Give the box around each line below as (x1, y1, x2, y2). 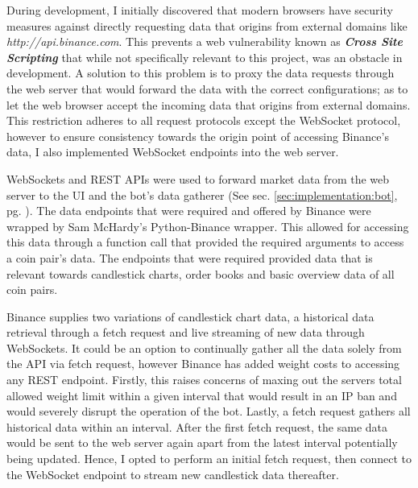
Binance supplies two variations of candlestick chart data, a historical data (6, 308, 375, 325)
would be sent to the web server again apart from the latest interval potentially (6, 434, 398, 451)
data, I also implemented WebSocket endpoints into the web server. (6, 143, 339, 160)
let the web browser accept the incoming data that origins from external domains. (6, 96, 411, 113)
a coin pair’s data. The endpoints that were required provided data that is (6, 249, 373, 266)
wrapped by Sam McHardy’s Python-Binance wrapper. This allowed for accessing (6, 217, 409, 234)
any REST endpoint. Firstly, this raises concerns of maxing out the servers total (6, 371, 402, 388)
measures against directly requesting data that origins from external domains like (6, 17, 408, 34)
